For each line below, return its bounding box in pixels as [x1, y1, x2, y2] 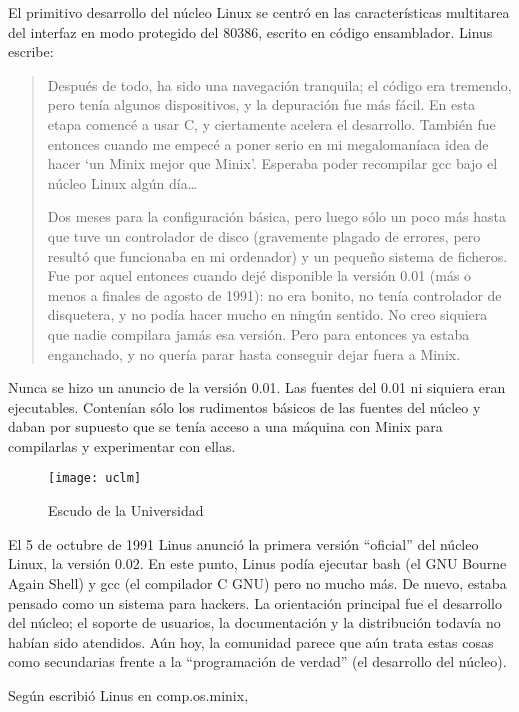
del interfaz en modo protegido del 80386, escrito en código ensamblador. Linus [8, 21, 493, 42]
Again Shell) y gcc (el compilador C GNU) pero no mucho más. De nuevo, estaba [8, 572, 507, 593]
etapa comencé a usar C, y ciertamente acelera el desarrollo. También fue [47, 113, 496, 134]
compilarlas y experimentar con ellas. [8, 435, 236, 456]
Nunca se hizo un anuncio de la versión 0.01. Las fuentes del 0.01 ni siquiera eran [8, 377, 506, 398]
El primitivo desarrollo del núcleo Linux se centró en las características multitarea [8, 2, 510, 22]
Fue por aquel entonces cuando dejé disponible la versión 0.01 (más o [47, 265, 472, 286]
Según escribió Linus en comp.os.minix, [8, 684, 249, 705]
